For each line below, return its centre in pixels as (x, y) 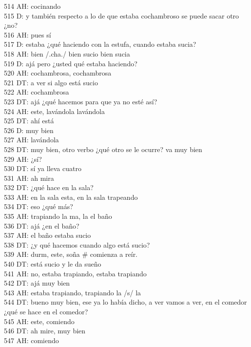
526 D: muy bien (29, 130)
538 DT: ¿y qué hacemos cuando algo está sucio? (77, 244)
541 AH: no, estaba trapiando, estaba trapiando (75, 273)
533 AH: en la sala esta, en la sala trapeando (71, 197)
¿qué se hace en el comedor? (46, 311)
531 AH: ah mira (29, 178)
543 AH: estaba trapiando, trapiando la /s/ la (73, 292)
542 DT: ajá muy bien (37, 283)
